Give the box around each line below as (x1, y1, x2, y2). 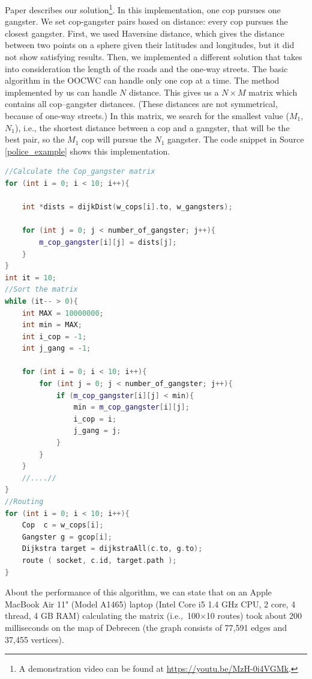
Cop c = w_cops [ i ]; (22, 521, 104, 530)
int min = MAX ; (22, 321, 82, 330)
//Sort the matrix (5, 285, 78, 294)
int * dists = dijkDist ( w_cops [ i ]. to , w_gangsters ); (22, 203, 233, 212)
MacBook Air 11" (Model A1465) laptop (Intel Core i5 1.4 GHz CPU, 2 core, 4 (5, 597, 296, 610)
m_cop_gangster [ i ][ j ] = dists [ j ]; (39, 238, 177, 247)
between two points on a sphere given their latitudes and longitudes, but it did (5, 38, 295, 51)
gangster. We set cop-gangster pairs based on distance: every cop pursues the (5, 15, 288, 28)
